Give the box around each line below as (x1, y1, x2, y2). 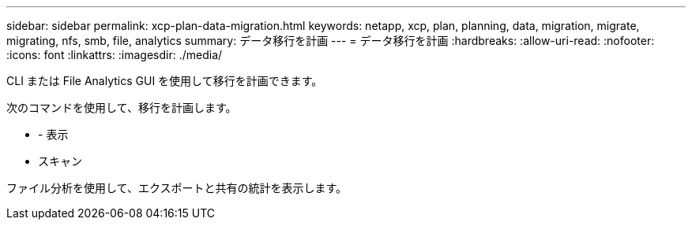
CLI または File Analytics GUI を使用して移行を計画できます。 (6, 74, 323, 87)
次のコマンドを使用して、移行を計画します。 (6, 101, 237, 114)
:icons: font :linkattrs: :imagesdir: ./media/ (6, 48, 223, 61)
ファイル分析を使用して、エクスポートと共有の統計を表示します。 (6, 181, 348, 195)
